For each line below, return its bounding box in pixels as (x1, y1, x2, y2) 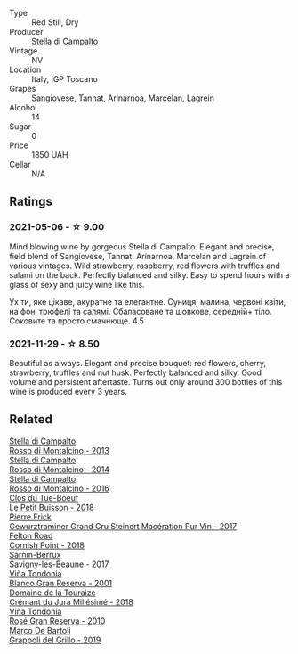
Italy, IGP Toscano (31, 74, 98, 84)
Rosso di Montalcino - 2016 (9, 483, 109, 494)
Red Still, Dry (31, 17, 79, 28)
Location (9, 64, 42, 75)
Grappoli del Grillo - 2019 (9, 634, 101, 645)
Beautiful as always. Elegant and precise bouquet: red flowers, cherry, (9, 357, 267, 368)
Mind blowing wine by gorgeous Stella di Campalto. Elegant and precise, (9, 241, 275, 252)
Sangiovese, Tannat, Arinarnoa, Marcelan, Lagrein (31, 93, 215, 103)
